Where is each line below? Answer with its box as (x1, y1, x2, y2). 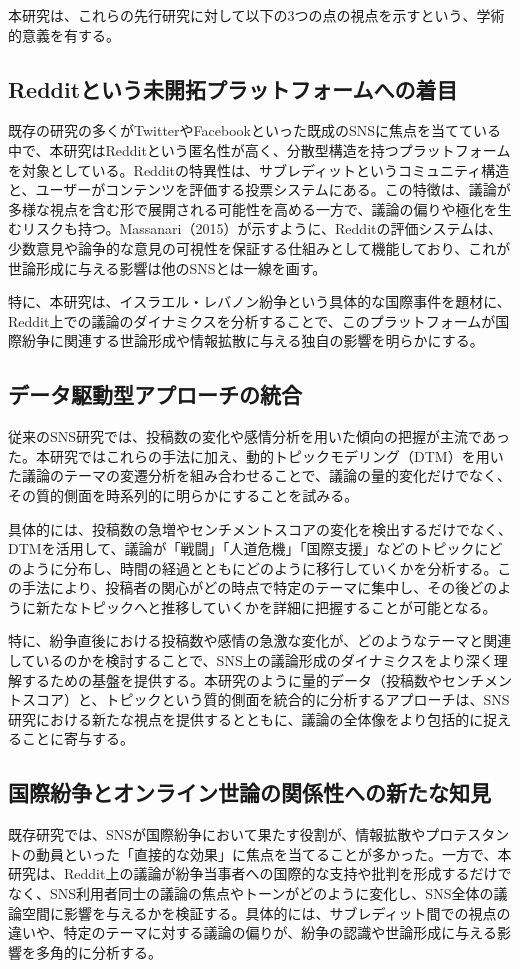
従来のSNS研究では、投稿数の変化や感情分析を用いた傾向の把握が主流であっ (8, 426, 510, 447)
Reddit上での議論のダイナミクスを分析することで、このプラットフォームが (8, 310, 496, 331)
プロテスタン (425, 824, 510, 845)
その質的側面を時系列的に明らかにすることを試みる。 (8, 484, 359, 505)
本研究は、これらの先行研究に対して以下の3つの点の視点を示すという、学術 (8, 5, 505, 25)
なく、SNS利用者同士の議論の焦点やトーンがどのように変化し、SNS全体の (8, 883, 494, 904)
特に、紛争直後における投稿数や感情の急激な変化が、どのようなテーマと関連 (8, 630, 512, 651)
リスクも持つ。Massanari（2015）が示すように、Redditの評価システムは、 (21, 218, 503, 239)
